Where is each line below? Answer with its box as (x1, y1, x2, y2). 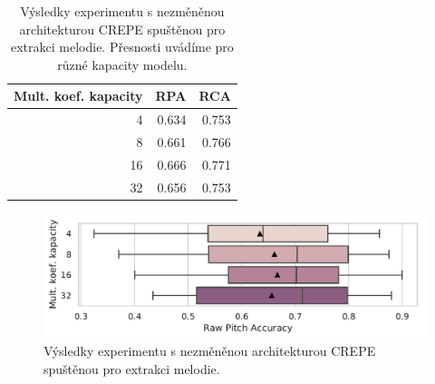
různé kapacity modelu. (57, 54, 188, 74)
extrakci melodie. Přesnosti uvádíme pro (10, 37, 234, 56)
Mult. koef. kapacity (14, 86, 143, 105)
